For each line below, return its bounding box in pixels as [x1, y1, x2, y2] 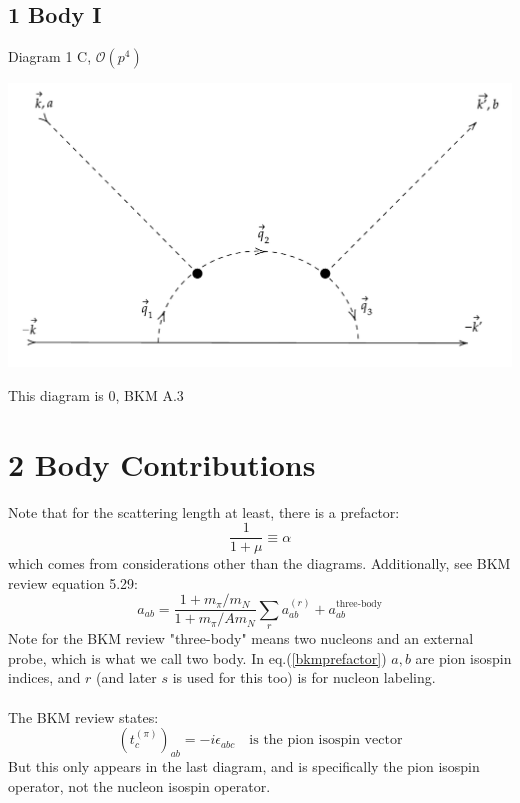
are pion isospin [415, 647, 512, 668]
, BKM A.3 [115, 384, 184, 405]
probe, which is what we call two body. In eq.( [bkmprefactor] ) [8, 647, 387, 668]
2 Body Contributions [8, 443, 316, 484]
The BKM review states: [8, 706, 159, 727]
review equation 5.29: [8, 572, 138, 593]
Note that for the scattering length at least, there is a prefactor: [8, 501, 400, 522]
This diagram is [8, 384, 104, 405]
